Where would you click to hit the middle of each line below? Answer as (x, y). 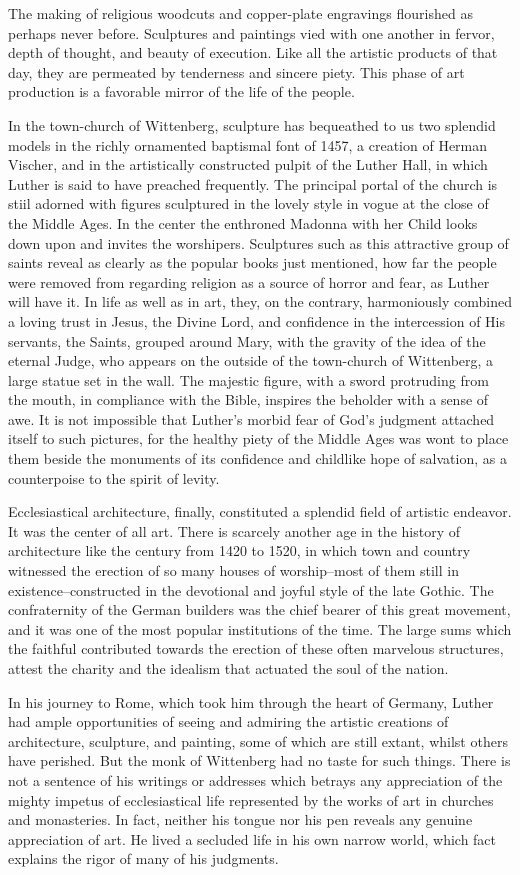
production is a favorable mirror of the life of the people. (181, 91)
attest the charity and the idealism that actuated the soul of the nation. (228, 668)
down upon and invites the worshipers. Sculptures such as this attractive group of (258, 242)
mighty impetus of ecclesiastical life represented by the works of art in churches (251, 799)
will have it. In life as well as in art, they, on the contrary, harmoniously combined (260, 301)
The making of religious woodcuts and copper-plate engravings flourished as (240, 13)
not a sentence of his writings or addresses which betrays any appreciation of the (255, 779)
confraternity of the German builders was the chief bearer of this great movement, (259, 609)
